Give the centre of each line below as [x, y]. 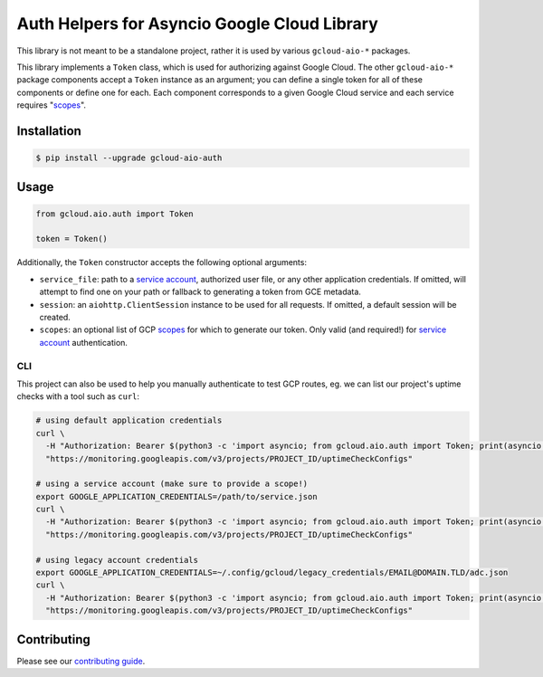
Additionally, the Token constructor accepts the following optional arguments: [162, 262]
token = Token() [72, 239]
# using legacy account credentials [117, 560]
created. [55, 318]
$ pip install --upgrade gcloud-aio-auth [129, 158]
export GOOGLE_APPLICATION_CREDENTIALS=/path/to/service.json [176, 496]
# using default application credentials [129, 420]
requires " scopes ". [51, 105]
